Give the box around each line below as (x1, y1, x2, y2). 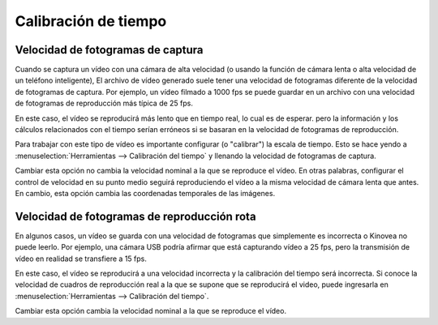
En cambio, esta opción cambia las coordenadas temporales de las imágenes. (15, 188, 276, 198)
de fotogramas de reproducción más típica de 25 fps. (15, 98, 194, 109)
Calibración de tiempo (15, 12, 167, 30)
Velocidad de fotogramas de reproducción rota (15, 209, 256, 223)
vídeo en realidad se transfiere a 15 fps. (15, 254, 148, 263)
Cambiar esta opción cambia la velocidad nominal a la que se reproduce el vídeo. (15, 306, 287, 316)
